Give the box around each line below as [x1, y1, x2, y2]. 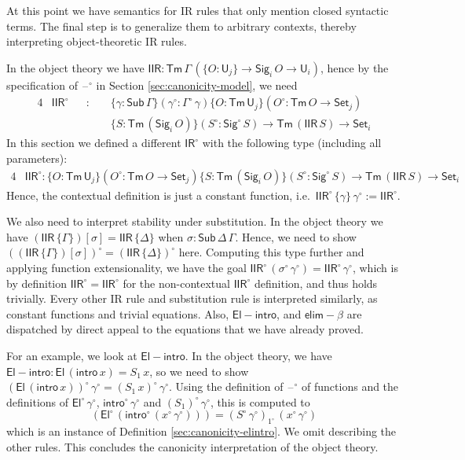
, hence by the [320, 59, 389, 75]
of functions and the [302, 378, 399, 395]
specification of [6, 76, 79, 93]
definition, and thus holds [254, 274, 378, 291]
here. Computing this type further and [178, 244, 364, 260]
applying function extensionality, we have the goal [6, 259, 247, 276]
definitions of [6, 393, 69, 410]
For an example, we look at [6, 348, 137, 363]
